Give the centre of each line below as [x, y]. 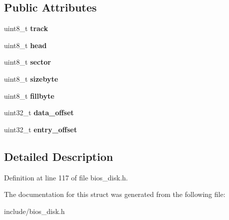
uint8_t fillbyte [29, 95]
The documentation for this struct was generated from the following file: [115, 194]
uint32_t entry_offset [40, 129]
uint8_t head [25, 45]
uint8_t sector [27, 62]
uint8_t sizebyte [31, 78]
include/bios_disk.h [34, 211]
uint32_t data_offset [39, 113]
